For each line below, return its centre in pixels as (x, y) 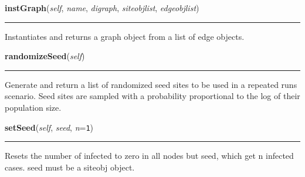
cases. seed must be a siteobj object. (70, 167)
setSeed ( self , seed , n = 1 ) (49, 127)
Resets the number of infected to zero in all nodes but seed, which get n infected (149, 156)
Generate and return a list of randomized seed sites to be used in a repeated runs (151, 84)
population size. (33, 107)
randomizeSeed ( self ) (45, 56)
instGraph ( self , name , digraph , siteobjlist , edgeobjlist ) (102, 8)
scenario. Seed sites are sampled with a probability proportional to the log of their (152, 96)
